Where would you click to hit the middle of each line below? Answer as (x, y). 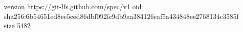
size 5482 (17, 25)
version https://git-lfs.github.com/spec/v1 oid (73, 6)
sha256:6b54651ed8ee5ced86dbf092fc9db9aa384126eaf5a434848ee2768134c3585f (121, 16)
